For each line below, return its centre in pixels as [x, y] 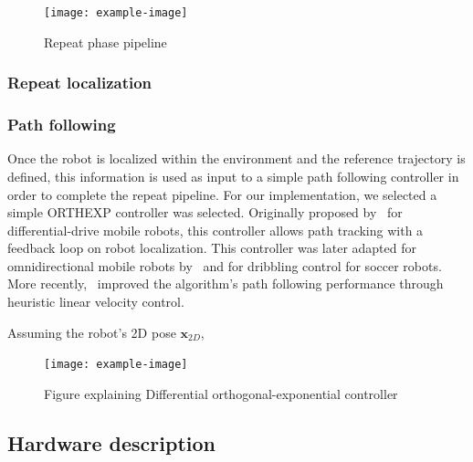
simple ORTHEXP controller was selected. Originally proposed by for [205, 212]
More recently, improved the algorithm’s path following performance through [226, 283]
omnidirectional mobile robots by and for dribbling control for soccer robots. [225, 265]
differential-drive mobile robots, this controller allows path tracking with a [215, 230]
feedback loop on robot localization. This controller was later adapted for [212, 248]
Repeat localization [80, 83]
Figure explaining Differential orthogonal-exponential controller [221, 393]
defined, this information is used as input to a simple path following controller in [233, 176]
